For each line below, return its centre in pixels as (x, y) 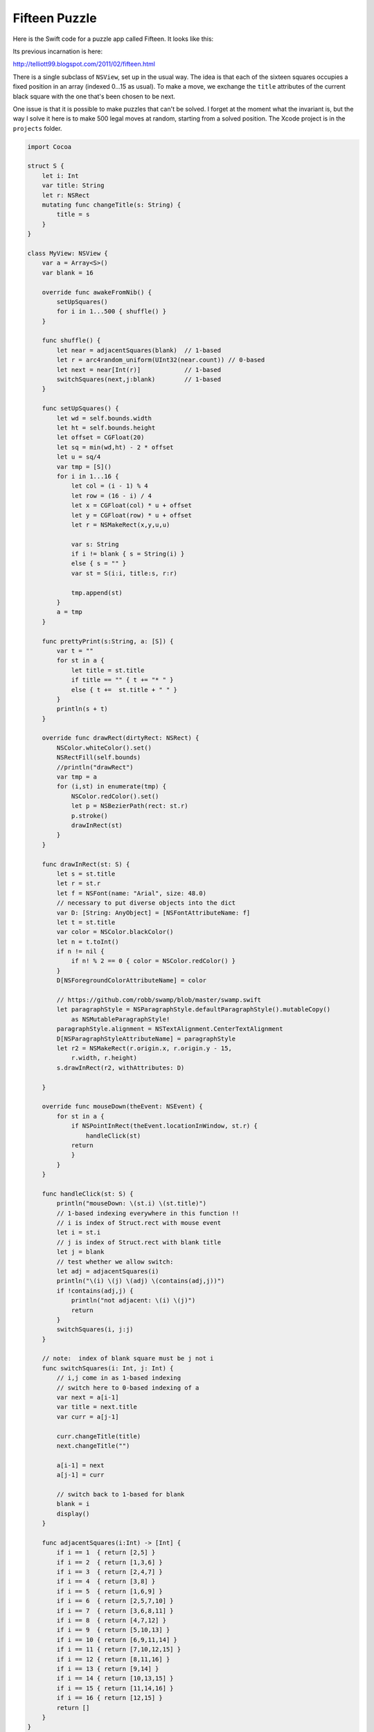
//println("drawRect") (95, 767)
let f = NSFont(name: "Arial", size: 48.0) (132, 893)
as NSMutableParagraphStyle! (121, 1019)
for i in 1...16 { (88, 476)
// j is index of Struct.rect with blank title (139, 1242)
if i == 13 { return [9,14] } (108, 1669)
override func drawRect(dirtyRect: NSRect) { (121, 738)
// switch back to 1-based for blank (121, 1494)
